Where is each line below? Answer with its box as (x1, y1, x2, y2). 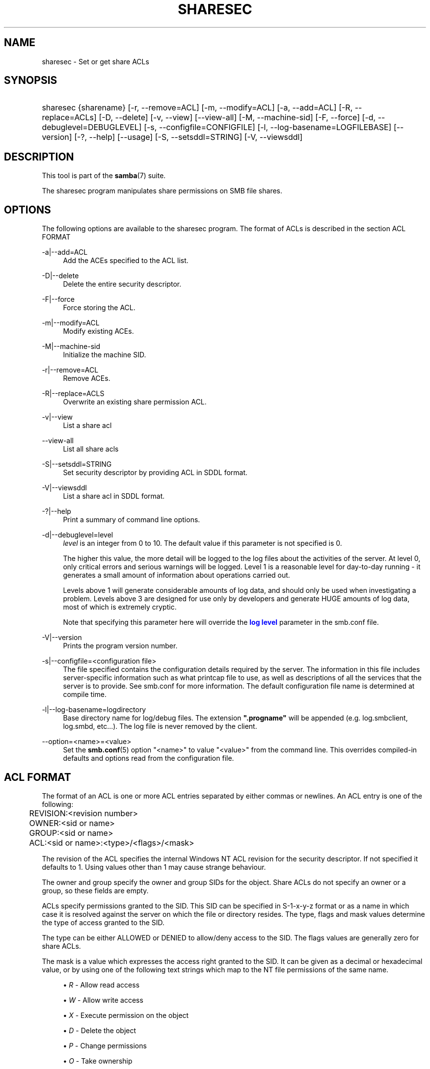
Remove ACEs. (63, 374, 110, 383)
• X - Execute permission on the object (63, 1011, 189, 1019)
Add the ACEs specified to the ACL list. (63, 256, 188, 265)
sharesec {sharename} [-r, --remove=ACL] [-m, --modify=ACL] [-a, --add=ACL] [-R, (42, 103, 353, 113)
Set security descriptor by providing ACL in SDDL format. (63, 468, 248, 477)
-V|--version (42, 633, 82, 642)
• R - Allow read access (63, 980, 140, 989)
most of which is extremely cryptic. (63, 603, 177, 612)
